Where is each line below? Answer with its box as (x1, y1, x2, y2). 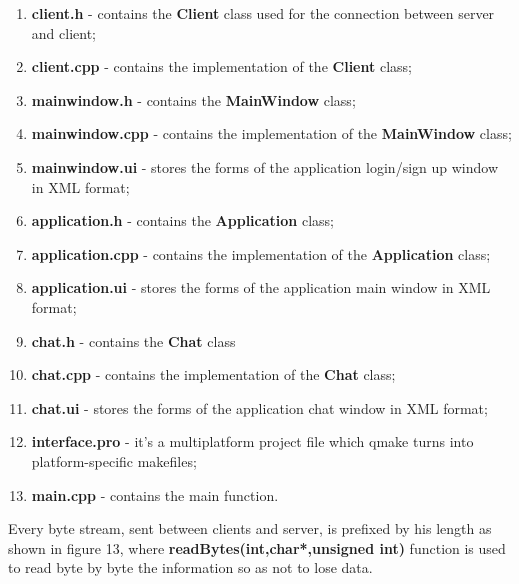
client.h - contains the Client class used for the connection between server (31, 3, 495, 23)
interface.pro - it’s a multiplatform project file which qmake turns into (31, 431, 474, 452)
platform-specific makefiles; (31, 450, 197, 471)
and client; (31, 22, 96, 43)
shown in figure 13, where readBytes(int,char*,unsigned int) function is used (8, 537, 506, 558)
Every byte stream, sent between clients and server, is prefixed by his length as (8, 518, 492, 539)
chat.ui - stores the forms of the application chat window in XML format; (31, 397, 488, 418)
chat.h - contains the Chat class (31, 330, 236, 351)
